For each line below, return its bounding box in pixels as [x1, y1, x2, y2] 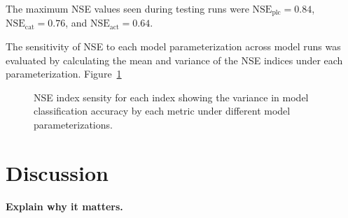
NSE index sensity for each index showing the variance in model [34, 89, 309, 104]
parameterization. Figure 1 [6, 66, 122, 81]
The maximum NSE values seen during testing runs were [6, 1, 249, 15]
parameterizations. [34, 117, 113, 132]
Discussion [6, 158, 109, 187]
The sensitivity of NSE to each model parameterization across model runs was [6, 39, 341, 54]
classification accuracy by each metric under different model [34, 103, 291, 118]
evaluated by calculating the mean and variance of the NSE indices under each [6, 52, 343, 67]
